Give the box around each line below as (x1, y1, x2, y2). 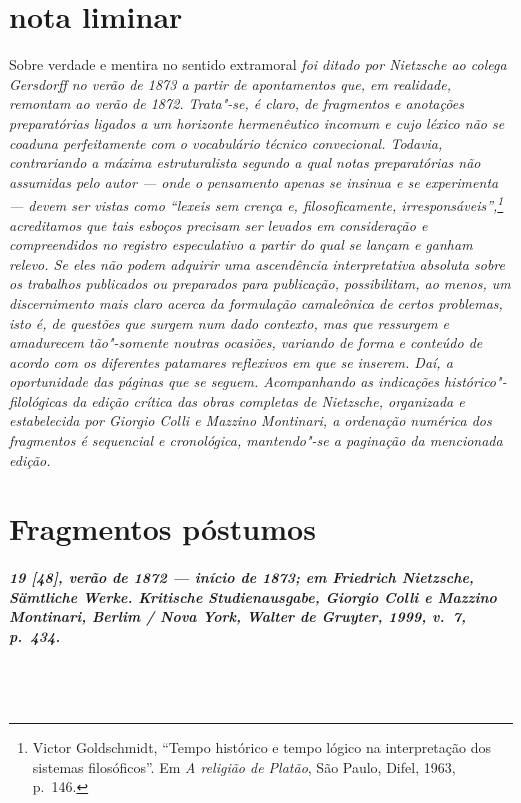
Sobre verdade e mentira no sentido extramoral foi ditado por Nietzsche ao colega (9, 54, 507, 75)
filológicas (9, 390, 67, 411)
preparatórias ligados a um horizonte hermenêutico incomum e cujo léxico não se (9, 112, 505, 133)
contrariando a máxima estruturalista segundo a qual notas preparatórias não (9, 152, 481, 173)
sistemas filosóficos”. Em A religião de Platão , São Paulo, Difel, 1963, (32, 756, 456, 777)
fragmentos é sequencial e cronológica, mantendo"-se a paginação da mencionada (9, 430, 503, 451)
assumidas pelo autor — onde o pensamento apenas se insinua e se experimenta (9, 171, 499, 192)
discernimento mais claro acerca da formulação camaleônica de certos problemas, (9, 292, 503, 313)
